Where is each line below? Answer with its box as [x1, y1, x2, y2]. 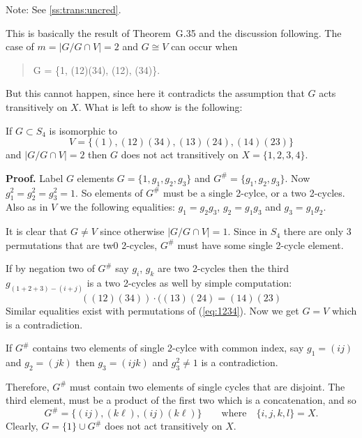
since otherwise [100, 224, 165, 239]
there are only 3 [283, 224, 352, 239]
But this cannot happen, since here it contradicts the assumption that [6, 86, 305, 100]
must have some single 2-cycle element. [177, 237, 344, 252]
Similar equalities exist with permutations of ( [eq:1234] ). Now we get [6, 303, 299, 317]
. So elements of [75, 185, 143, 199]
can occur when [171, 39, 238, 54]
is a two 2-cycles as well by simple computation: [86, 275, 292, 290]
